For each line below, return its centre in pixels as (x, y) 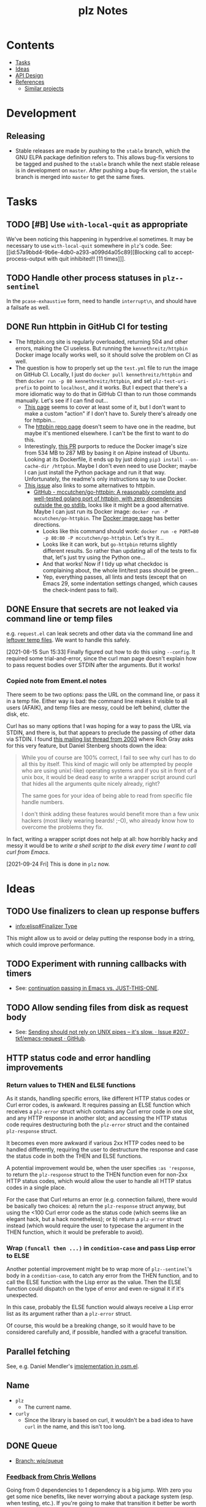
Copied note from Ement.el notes (57, 681)
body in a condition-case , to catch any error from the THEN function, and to (102, 1276)
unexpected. (22, 1295)
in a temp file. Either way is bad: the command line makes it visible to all (97, 701)
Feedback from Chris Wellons (51, 1476)
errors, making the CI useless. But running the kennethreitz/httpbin (101, 348)
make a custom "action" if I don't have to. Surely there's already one (111, 413)
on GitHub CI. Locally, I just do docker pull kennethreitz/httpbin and (104, 374)
